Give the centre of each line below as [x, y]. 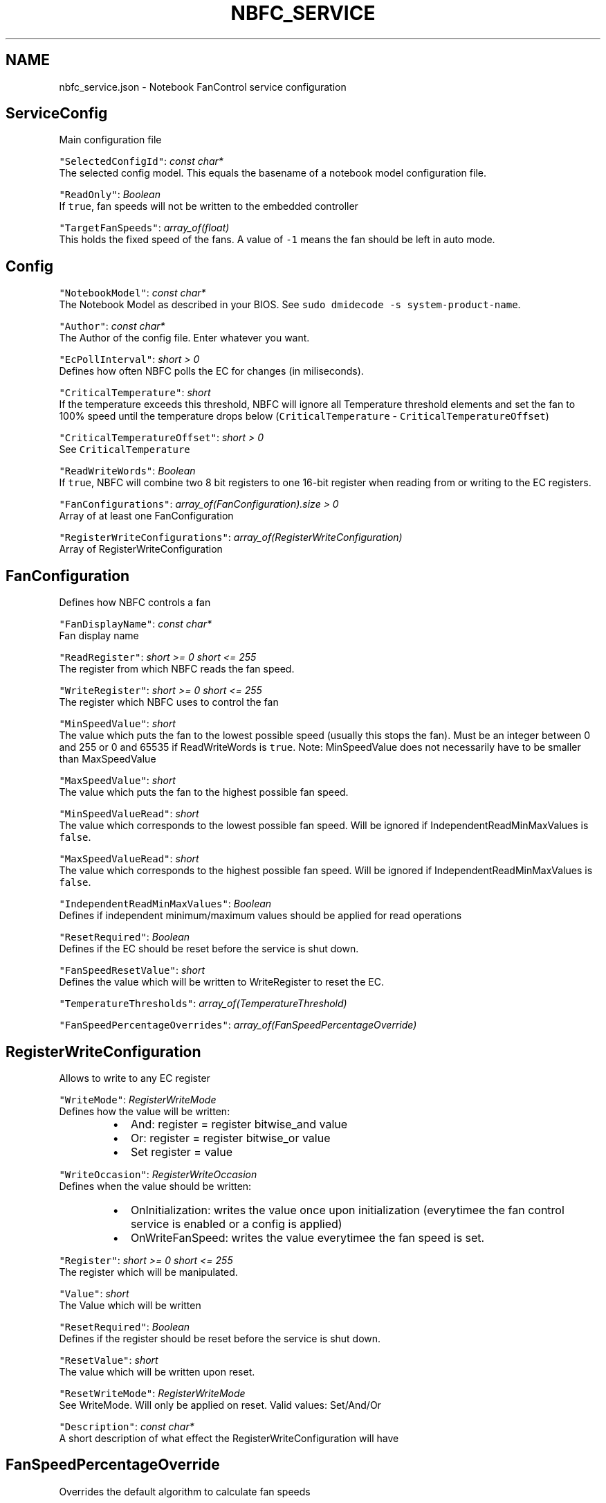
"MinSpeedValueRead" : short [129, 814]
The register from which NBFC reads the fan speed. [177, 669]
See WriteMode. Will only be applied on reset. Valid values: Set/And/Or [220, 1405]
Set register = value [182, 1151]
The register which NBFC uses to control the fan [169, 702]
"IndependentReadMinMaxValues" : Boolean [165, 904]
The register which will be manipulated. [148, 1272]
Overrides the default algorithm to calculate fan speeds [185, 1491]
